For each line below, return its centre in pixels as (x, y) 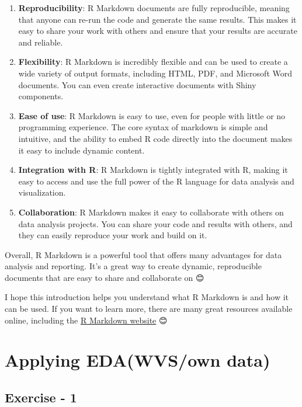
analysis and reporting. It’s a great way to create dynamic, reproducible (133, 266)
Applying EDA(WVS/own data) (138, 360)
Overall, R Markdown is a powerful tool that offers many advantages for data (143, 254)
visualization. (42, 192)
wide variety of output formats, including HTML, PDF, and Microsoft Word (155, 73)
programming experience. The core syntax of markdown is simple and (143, 127)
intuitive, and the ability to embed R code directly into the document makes (155, 138)
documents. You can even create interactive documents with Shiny (137, 84)
